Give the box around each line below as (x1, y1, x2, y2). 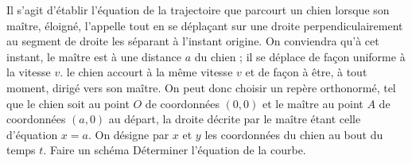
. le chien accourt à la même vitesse (60, 64, 233, 80)
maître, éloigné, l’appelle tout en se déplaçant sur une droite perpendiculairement (6, 17, 403, 33)
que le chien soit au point (6, 95, 130, 111)
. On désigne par (87, 126, 169, 142)
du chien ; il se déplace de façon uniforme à (194, 48, 406, 64)
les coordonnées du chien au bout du (204, 126, 383, 142)
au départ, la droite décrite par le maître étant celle (108, 111, 361, 127)
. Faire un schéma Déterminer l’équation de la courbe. (43, 142, 306, 158)
